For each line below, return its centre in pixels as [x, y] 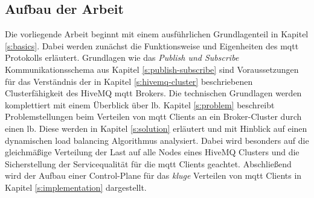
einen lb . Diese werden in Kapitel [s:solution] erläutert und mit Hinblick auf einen [156, 128]
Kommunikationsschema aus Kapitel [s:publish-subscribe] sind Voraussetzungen [152, 69]
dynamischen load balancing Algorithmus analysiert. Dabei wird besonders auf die [157, 140]
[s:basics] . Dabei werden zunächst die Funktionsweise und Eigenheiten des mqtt [152, 45]
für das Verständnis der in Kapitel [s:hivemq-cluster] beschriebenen [129, 81]
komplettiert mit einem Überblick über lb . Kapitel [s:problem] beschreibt [140, 104]
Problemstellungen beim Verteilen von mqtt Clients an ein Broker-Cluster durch [153, 116]
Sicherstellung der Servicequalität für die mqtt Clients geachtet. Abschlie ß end [148, 163]
